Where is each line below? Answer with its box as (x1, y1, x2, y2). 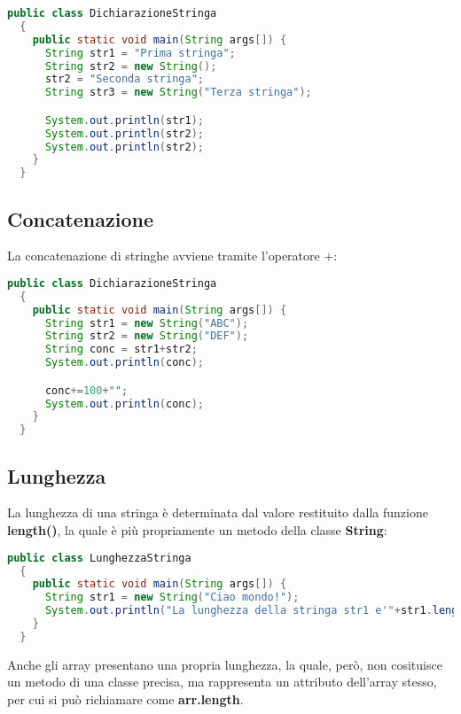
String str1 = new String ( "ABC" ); (44, 316, 249, 330)
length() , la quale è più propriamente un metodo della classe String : (7, 521, 387, 539)
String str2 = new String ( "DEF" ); (44, 330, 249, 343)
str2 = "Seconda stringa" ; (44, 73, 204, 86)
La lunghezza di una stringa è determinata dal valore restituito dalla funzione (7, 503, 428, 522)
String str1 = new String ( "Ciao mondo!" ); (44, 591, 300, 604)
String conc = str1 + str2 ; (44, 343, 198, 356)
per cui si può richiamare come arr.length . (7, 689, 244, 708)
